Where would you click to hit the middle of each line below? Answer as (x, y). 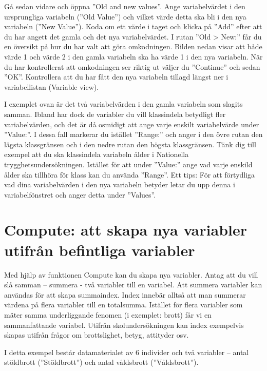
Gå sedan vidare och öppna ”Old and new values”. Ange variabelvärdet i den (125, 6)
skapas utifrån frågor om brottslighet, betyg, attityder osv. (97, 335)
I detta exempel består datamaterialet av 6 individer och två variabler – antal (127, 352)
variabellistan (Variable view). (52, 86)
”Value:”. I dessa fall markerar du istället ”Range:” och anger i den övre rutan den (133, 134)
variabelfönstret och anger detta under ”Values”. (80, 194)
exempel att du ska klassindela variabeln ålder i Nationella (97, 154)
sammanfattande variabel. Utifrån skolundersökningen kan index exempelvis (124, 325)
